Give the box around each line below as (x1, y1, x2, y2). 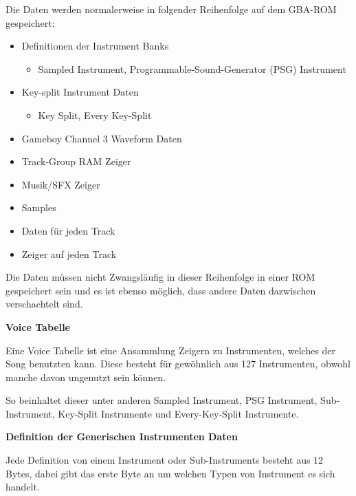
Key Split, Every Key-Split (38, 107, 152, 122)
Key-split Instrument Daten (21, 85, 139, 99)
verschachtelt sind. (5, 296, 83, 311)
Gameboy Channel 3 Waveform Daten (21, 131, 182, 145)
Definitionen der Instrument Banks (21, 39, 169, 53)
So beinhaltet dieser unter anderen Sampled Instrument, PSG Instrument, (5, 393, 318, 407)
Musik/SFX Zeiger (21, 177, 100, 191)
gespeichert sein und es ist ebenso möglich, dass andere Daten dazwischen (5, 283, 316, 297)
